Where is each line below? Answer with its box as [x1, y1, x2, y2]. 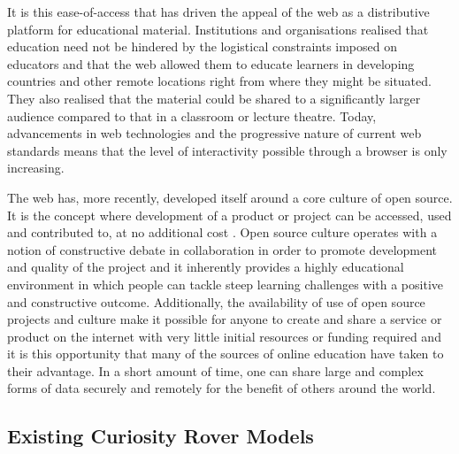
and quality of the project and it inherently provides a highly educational [7, 258, 404, 276]
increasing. [7, 158, 65, 177]
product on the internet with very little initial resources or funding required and [7, 327, 441, 345]
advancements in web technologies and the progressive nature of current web [7, 124, 422, 142]
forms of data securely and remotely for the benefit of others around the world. [7, 379, 436, 397]
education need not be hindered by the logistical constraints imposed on [7, 37, 398, 56]
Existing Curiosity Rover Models [7, 422, 314, 450]
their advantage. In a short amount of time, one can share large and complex [7, 361, 424, 380]
